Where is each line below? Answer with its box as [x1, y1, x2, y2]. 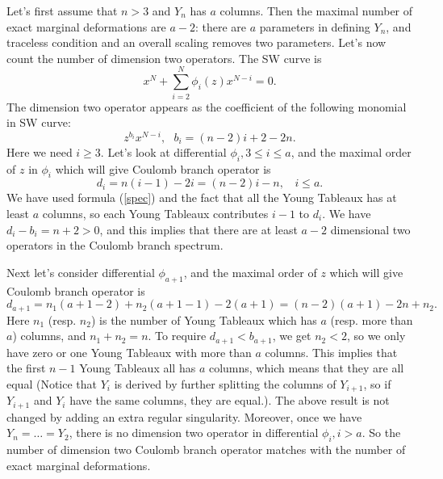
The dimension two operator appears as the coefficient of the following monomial [6, 98, 407, 115]
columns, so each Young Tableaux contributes [42, 204, 269, 221]
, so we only [346, 327, 406, 344]
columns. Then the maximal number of [219, 2, 413, 19]
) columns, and [12, 327, 86, 344]
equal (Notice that [6, 375, 97, 392]
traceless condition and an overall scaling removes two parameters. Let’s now [6, 34, 387, 51]
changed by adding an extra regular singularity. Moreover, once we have [6, 408, 362, 425]
